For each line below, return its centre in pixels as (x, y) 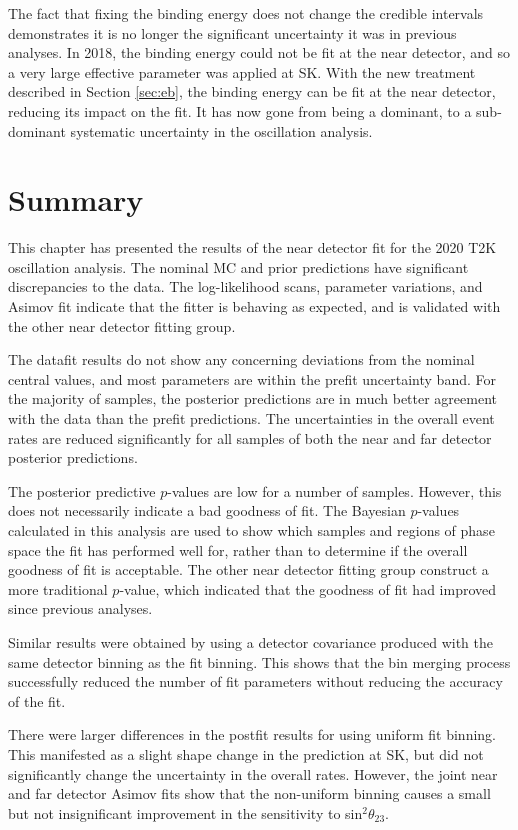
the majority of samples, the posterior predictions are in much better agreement (253, 398)
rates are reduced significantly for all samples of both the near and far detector (250, 437)
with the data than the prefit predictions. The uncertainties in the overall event (251, 418)
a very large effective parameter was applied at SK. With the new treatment (242, 71)
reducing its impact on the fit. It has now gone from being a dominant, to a (240, 110)
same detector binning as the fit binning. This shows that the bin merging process (259, 661)
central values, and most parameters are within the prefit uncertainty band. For (252, 378)
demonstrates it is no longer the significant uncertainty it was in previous (232, 32)
